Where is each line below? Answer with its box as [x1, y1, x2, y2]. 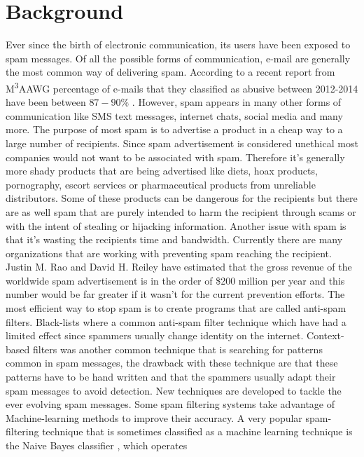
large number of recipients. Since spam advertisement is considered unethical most [6, 135, 358, 150]
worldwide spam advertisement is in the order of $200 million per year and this [6, 273, 345, 287]
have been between [6, 95, 86, 109]
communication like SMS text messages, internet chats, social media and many [6, 108, 343, 123]
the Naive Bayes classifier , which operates [6, 438, 188, 452]
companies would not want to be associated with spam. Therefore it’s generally [6, 149, 345, 164]
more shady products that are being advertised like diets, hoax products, [6, 163, 318, 178]
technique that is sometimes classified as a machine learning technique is [42, 424, 353, 439]
